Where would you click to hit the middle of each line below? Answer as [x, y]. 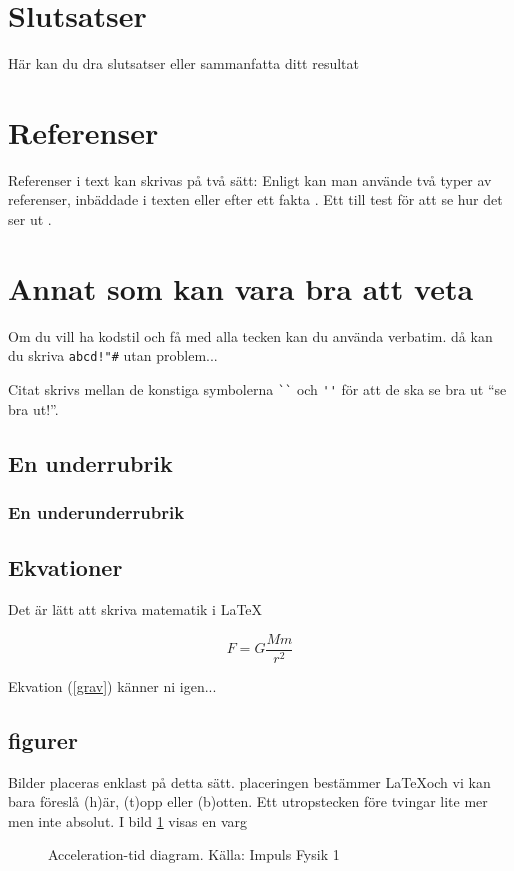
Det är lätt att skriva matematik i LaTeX [135, 609]
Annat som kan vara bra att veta [241, 287]
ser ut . [30, 219]
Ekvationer [65, 567]
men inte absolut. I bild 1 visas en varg [128, 820]
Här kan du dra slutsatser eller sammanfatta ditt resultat [183, 63]
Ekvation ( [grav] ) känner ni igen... [112, 685]
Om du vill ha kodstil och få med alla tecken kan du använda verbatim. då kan [250, 335]
